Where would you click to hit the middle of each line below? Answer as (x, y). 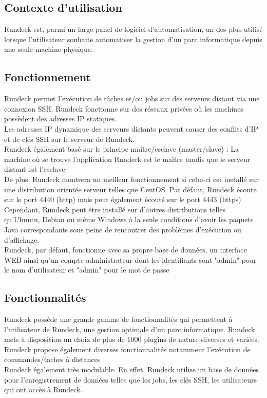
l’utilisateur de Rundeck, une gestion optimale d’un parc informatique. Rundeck (130, 329)
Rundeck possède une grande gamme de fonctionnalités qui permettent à (118, 319)
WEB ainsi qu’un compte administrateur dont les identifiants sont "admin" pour (130, 259)
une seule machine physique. (49, 49)
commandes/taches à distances (52, 359)
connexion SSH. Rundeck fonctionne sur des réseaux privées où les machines (124, 108)
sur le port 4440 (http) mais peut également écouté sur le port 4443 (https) (123, 199)
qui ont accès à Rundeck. (43, 390)
